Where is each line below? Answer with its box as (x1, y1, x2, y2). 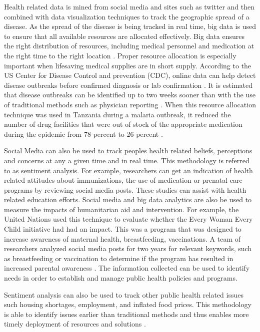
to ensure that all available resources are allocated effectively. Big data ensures (4, 30, 244, 41)
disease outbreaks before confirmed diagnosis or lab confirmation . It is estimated (4, 79, 252, 90)
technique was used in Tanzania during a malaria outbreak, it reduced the (4, 109, 231, 119)
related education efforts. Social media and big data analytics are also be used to (4, 194, 252, 205)
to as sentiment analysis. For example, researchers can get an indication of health (4, 165, 253, 175)
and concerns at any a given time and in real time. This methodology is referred (4, 155, 249, 165)
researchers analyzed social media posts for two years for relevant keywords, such (4, 243, 252, 254)
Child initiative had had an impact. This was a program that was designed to (4, 224, 241, 234)
